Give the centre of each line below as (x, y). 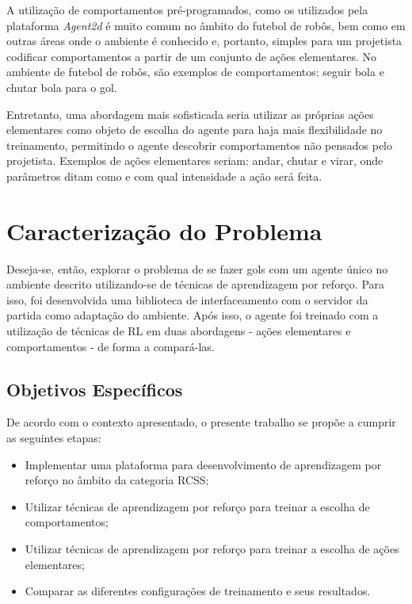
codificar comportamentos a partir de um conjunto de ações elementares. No (192, 56)
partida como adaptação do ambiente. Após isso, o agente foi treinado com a (193, 315)
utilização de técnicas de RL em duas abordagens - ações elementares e (179, 331)
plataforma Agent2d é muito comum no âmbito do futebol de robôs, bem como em (206, 25)
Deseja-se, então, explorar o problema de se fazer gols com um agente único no (197, 268)
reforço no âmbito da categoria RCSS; (117, 480)
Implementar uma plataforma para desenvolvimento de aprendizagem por (203, 464)
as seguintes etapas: (54, 438)
